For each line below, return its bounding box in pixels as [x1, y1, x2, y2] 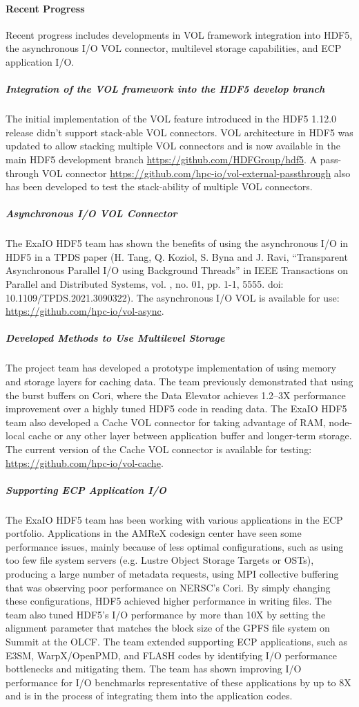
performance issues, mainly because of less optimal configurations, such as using [6, 539, 344, 553]
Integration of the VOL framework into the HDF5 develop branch [6, 82, 325, 96]
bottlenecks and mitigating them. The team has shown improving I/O [6, 661, 302, 676]
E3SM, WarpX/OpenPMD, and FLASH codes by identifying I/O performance [6, 648, 337, 662]
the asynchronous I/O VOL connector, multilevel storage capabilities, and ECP [6, 41, 342, 55]
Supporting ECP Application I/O [6, 482, 167, 497]
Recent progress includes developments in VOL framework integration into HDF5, [6, 27, 353, 42]
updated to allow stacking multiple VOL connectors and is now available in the [6, 138, 341, 153]
